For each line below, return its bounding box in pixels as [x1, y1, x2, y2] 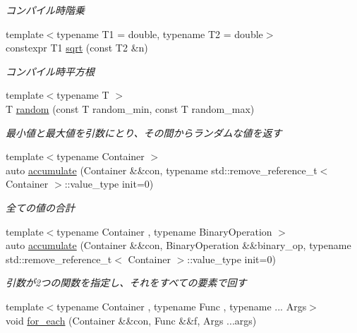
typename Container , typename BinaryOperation [56, 224, 272, 238]
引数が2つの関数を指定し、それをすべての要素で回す [6, 275, 247, 290]
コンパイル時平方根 [6, 63, 95, 78]
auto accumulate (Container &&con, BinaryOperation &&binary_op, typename [6, 238, 351, 253]
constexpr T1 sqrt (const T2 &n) [6, 40, 148, 55]
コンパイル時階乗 [6, 3, 85, 17]
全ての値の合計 [6, 200, 75, 214]
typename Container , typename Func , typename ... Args [56, 298, 307, 313]
